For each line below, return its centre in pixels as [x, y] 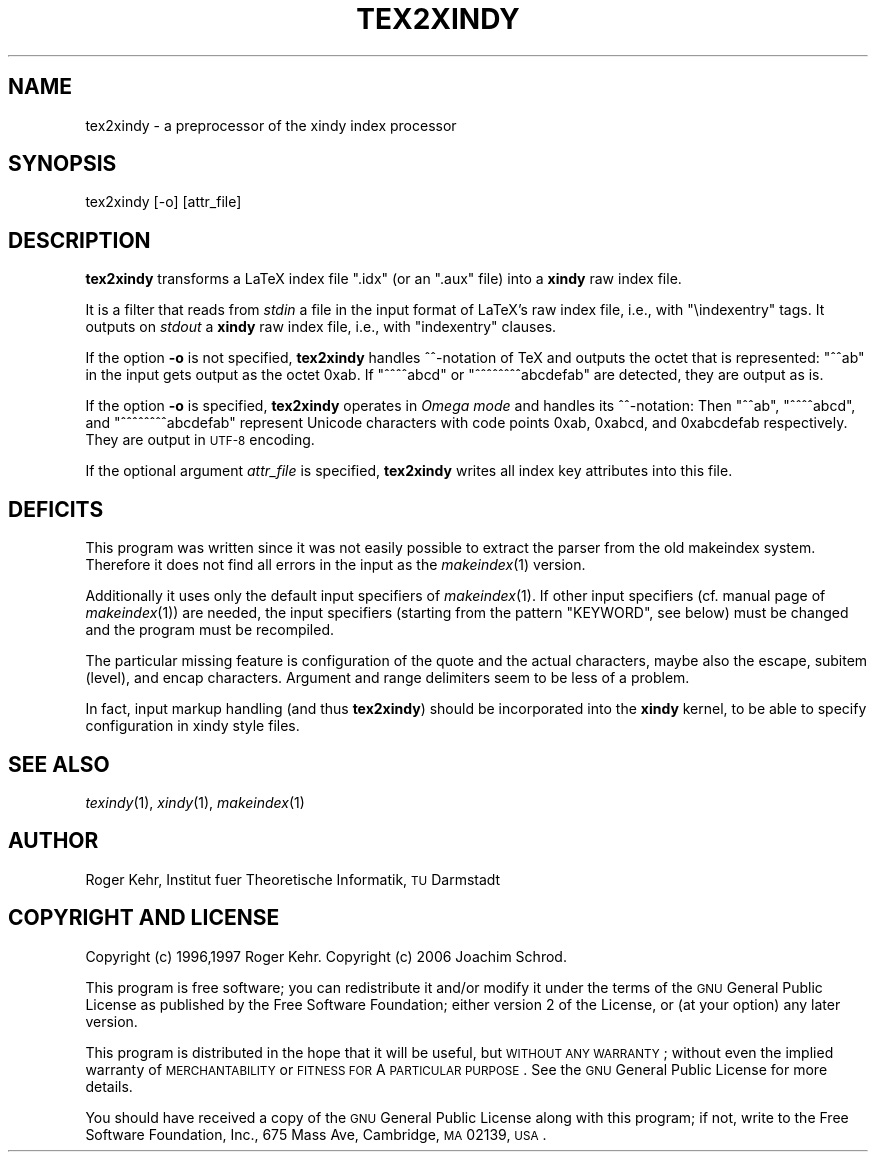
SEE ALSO [59, 764]
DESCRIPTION [79, 240]
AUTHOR [53, 841]
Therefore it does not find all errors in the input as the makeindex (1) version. [335, 565]
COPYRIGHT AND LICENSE [144, 918]
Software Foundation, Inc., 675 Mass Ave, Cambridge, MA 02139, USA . [316, 1134]
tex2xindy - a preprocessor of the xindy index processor [271, 125]
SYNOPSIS [62, 164]
